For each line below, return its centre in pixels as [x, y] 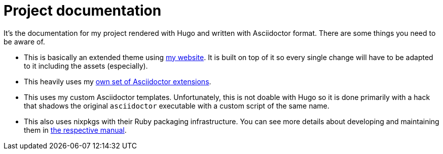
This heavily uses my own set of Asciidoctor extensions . [118, 81]
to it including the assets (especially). [86, 66]
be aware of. [24, 41]
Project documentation [83, 11]
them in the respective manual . [75, 130]
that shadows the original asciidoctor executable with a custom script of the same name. [177, 106]
